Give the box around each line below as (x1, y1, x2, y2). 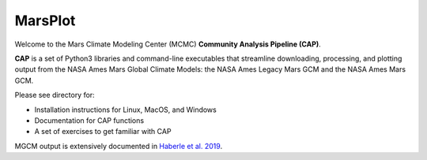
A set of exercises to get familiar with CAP (34, 127, 172, 136)
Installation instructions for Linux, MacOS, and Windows (34, 105, 217, 114)
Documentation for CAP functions (34, 115, 145, 125)
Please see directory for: (14, 91, 95, 100)
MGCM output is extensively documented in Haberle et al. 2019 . (14, 141, 223, 151)
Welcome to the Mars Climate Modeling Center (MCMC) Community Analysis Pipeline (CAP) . (14, 39, 322, 49)
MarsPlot (14, 12, 76, 29)
